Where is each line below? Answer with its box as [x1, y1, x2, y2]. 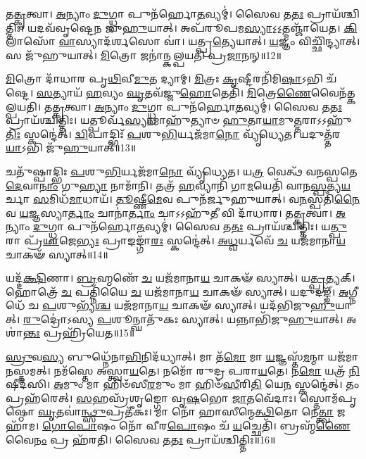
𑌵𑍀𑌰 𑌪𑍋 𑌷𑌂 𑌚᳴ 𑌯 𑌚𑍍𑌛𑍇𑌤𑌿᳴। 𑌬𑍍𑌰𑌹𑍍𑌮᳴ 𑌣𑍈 [146, 418, 351, 433]
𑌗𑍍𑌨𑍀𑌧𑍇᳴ [348, 284, 358, 298]
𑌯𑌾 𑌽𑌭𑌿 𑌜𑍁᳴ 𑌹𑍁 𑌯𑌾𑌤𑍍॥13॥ [6, 140, 137, 155]
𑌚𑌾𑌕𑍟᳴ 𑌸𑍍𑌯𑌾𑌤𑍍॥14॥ [6, 246, 108, 261]
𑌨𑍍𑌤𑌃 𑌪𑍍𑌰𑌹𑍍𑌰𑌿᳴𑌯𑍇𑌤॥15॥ [23, 325, 135, 340]
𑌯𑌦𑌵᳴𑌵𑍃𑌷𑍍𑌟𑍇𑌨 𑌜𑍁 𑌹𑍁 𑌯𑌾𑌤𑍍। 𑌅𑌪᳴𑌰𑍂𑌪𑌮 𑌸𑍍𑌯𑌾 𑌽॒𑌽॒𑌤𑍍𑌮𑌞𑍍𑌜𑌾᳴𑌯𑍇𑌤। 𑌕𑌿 [27, 20, 358, 34]
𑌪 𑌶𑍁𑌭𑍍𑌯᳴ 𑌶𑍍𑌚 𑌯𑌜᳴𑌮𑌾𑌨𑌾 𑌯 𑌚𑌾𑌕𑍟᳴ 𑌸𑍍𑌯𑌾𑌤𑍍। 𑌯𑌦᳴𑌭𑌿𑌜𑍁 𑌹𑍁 [42, 298, 336, 313]
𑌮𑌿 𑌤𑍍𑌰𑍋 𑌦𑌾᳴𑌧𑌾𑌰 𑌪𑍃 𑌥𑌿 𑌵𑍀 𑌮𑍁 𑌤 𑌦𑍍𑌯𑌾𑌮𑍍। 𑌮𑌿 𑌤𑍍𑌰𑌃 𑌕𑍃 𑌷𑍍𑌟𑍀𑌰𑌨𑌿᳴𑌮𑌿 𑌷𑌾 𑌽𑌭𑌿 [6, 71, 323, 86]
